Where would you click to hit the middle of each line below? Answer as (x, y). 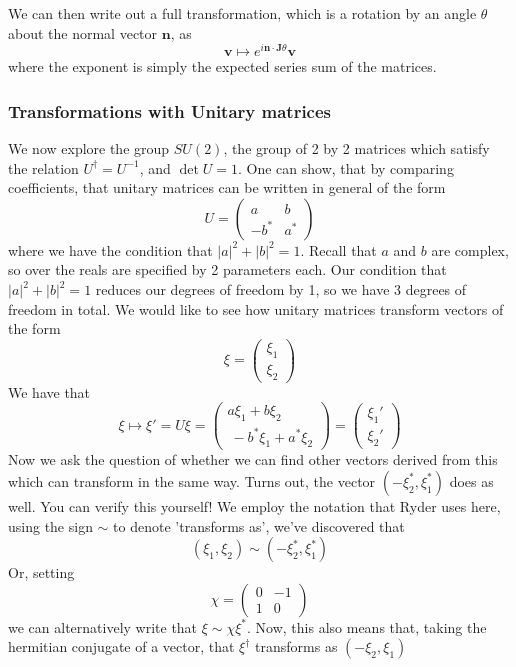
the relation (43, 167)
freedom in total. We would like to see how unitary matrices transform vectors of (256, 308)
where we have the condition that (110, 249)
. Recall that (338, 249)
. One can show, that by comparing (345, 167)
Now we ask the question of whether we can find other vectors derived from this (253, 459)
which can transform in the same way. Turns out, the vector (192, 480)
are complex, (470, 249)
